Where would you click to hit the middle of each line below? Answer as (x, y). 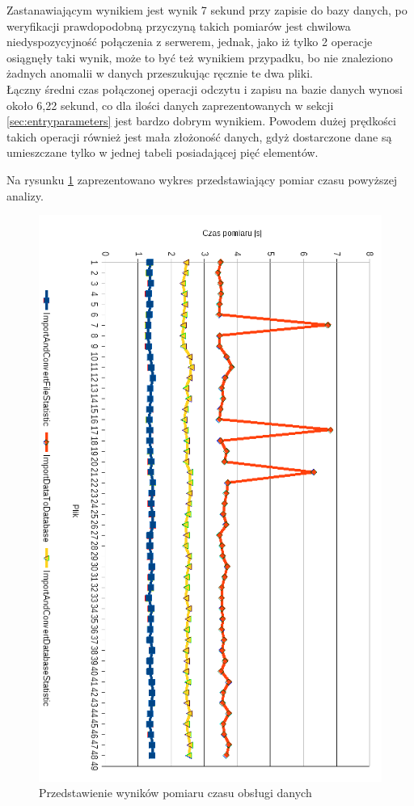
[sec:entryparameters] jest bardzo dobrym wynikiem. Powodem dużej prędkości (201, 121)
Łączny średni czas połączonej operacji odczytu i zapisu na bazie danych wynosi (205, 89)
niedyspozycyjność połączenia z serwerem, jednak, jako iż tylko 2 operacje (190, 42)
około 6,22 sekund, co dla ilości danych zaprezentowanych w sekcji (170, 105)
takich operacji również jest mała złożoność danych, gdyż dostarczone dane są (199, 136)
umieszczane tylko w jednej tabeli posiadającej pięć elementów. (163, 152)
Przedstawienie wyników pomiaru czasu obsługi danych (175, 793)
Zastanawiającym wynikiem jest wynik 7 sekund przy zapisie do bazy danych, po (207, 10)
